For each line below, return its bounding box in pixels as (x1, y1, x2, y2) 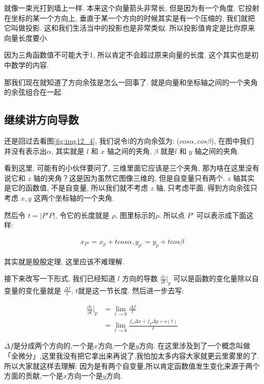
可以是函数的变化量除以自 (173, 273, 259, 284)
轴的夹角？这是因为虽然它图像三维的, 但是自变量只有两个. (33, 172, 225, 183)
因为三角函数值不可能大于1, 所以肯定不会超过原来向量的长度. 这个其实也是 (4, 49, 252, 60)
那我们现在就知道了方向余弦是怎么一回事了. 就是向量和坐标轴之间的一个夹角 (4, 76, 258, 87)
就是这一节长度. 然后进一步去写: (78, 285, 184, 295)
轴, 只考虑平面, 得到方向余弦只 (156, 182, 258, 193)
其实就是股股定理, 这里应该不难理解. (4, 256, 125, 266)
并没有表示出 (4, 145, 47, 156)
